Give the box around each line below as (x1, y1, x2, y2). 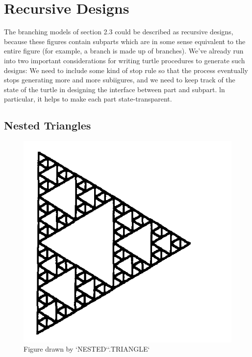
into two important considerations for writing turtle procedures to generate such (4, 55, 245, 65)
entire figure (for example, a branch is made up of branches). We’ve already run (4, 46, 244, 56)
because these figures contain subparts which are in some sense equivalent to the (4, 36, 246, 46)
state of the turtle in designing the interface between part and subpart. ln (4, 84, 225, 94)
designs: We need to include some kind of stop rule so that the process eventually (4, 65, 248, 75)
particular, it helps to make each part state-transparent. (4, 94, 172, 104)
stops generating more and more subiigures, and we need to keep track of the (4, 75, 235, 85)
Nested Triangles (4, 118, 91, 133)
